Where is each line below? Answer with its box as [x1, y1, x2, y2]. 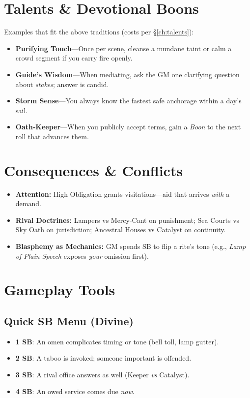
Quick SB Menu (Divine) [4, 313, 134, 328]
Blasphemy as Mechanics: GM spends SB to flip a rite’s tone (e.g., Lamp [15, 241, 246, 251]
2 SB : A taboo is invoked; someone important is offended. [15, 353, 192, 363]
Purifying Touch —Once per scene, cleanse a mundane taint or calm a [15, 43, 232, 53]
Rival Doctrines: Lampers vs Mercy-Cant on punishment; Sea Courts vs [15, 214, 240, 225]
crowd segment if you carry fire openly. [15, 53, 133, 63]
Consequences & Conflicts [4, 160, 183, 180]
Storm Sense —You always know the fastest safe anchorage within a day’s [15, 95, 242, 106]
